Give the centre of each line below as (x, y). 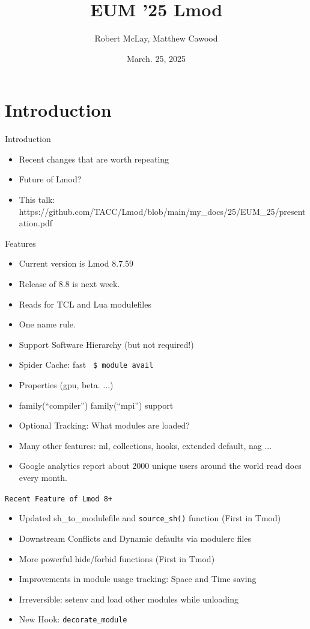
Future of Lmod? (50, 179)
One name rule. (47, 324)
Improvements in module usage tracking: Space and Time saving (138, 579)
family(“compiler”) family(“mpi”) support (96, 405)
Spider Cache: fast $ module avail (86, 364)
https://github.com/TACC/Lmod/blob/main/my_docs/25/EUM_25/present (162, 211)
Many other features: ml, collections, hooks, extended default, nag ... (145, 445)
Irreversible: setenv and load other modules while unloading (129, 599)
